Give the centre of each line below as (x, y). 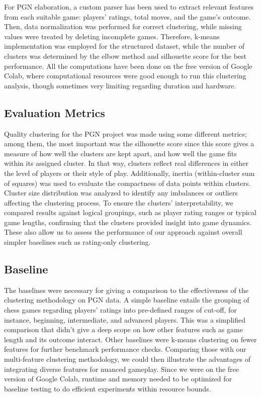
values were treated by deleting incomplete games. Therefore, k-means (112, 36)
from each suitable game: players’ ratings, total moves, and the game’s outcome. (127, 16)
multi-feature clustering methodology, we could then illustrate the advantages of (127, 359)
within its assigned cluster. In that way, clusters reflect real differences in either (126, 163)
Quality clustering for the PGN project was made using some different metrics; (125, 133)
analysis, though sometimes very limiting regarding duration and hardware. (120, 85)
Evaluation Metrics (55, 112)
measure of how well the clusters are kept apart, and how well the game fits (120, 153)
